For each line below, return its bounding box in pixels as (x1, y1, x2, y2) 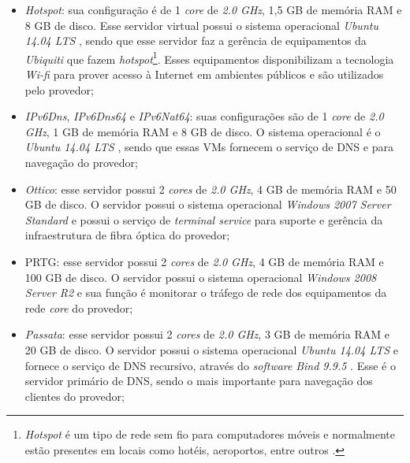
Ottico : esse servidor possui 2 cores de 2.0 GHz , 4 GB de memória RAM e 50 (24, 180, 397, 197)
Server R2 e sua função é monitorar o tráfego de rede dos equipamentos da (24, 284, 387, 301)
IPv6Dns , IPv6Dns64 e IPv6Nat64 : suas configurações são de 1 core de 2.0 (24, 108, 384, 124)
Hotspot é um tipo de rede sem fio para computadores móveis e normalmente (24, 426, 396, 443)
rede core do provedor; (24, 299, 133, 316)
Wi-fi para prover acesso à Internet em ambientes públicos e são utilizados (24, 66, 384, 83)
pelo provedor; (24, 81, 95, 98)
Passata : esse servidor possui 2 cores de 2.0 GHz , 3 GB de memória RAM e (24, 326, 389, 343)
